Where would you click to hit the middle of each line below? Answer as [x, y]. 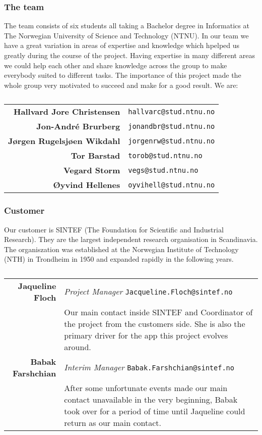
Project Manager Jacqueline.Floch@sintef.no [148, 292]
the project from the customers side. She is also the [155, 323]
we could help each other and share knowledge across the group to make [116, 65]
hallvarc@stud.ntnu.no [172, 111]
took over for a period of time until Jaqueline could [155, 411]
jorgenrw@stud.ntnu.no [172, 141]
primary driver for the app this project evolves [146, 335]
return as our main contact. [113, 422]
